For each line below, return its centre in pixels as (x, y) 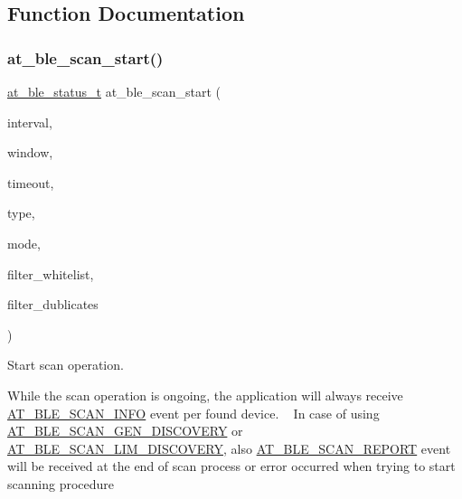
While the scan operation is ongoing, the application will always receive (205, 395)
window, (30, 152)
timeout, (31, 182)
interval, (30, 122)
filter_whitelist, (51, 273)
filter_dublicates (53, 304)
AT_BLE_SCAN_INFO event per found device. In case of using (193, 413)
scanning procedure (61, 483)
